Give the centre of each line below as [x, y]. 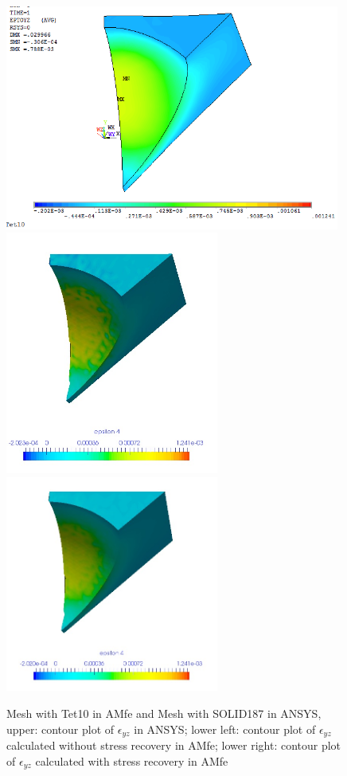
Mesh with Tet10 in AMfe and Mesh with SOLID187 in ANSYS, [164, 713]
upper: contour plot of [60, 729]
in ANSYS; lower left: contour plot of [225, 729]
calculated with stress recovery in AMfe [132, 760]
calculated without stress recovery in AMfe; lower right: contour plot [174, 745]
